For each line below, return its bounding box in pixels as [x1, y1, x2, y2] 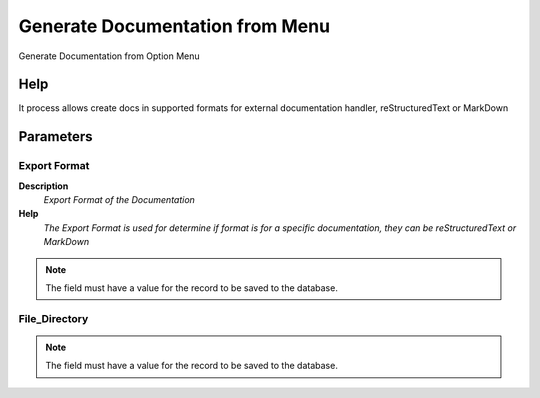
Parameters [18, 128, 93, 145]
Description [18, 180, 69, 192]
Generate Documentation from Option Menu [18, 50, 200, 62]
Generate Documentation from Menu [18, 15, 330, 37]
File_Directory [18, 311, 89, 325]
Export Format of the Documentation [43, 194, 195, 205]
